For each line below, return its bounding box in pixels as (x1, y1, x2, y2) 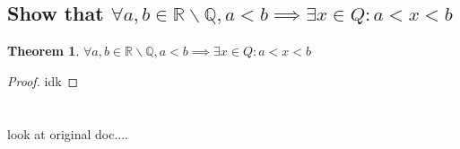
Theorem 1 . (7, 41, 80, 60)
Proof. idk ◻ (7, 71, 79, 90)
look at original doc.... (7, 124, 129, 143)
